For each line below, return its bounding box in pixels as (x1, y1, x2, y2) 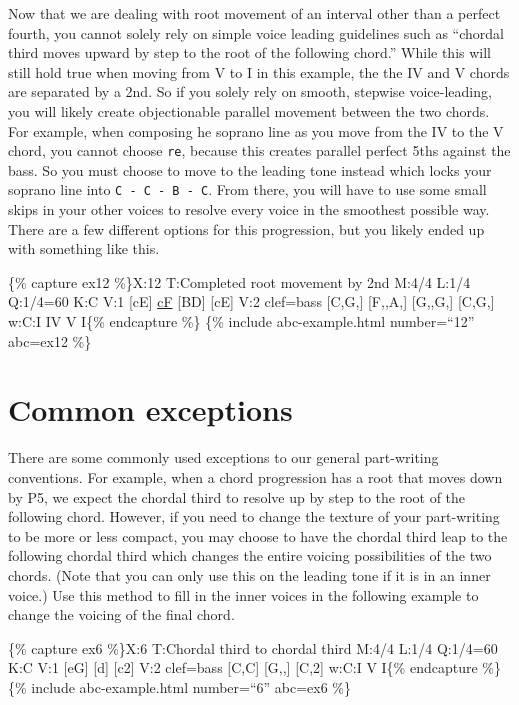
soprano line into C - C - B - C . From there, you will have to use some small (8, 179, 487, 200)
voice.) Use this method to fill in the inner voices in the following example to (8, 584, 479, 605)
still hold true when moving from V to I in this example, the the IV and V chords (8, 61, 510, 82)
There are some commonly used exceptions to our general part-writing (8, 447, 439, 468)
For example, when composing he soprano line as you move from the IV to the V (8, 120, 504, 141)
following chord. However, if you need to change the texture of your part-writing (8, 506, 500, 527)
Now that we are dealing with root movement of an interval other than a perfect (8, 3, 501, 23)
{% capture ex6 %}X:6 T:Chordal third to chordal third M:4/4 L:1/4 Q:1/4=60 (8, 637, 498, 658)
